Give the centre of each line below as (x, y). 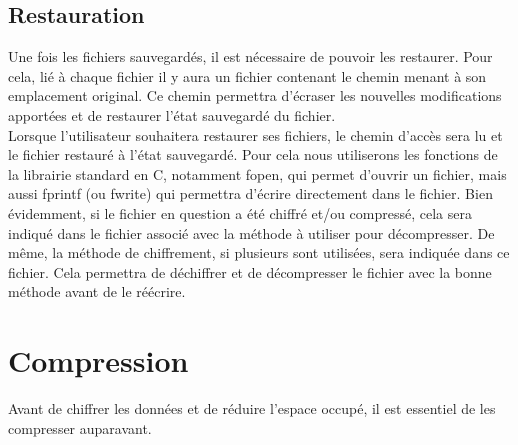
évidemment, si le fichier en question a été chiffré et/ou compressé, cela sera (240, 212)
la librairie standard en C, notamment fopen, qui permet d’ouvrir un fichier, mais (257, 173)
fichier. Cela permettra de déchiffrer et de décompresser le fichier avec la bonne (250, 271)
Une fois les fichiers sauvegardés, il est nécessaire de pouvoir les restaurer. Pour (250, 56)
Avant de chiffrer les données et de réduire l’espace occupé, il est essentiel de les (252, 408)
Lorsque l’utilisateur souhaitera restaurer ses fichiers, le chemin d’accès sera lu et (255, 134)
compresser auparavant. (80, 427)
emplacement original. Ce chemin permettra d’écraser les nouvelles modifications (255, 95)
